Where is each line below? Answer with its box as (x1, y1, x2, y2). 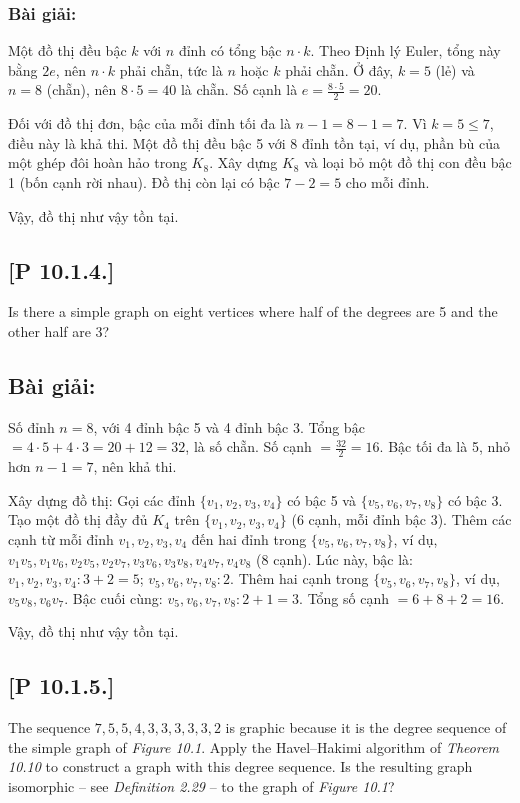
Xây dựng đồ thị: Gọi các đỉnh (8, 489, 196, 510)
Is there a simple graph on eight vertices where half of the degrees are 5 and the (8, 301, 498, 322)
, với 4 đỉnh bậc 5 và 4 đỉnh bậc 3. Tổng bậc (93, 416, 365, 437)
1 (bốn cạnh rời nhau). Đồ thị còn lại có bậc (8, 172, 280, 193)
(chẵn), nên (46, 79, 117, 100)
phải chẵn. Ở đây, (285, 59, 394, 80)
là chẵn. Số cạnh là (180, 79, 298, 100)
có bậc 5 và (287, 489, 356, 510)
